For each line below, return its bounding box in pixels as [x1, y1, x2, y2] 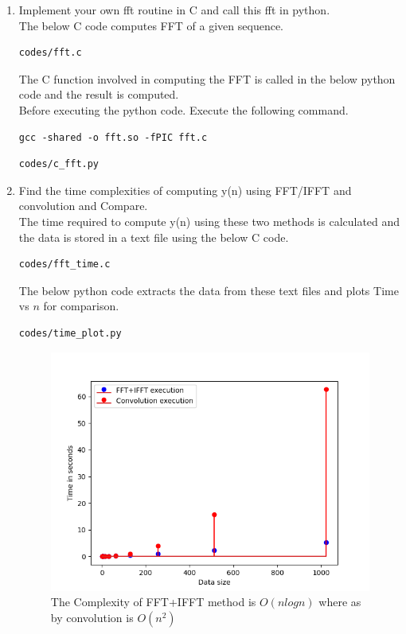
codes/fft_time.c [18, 259, 111, 270]
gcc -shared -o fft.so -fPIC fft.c [18, 131, 208, 143]
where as [318, 593, 361, 610]
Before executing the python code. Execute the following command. [18, 101, 349, 118]
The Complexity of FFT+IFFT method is [50, 593, 256, 610]
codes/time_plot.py [18, 327, 122, 339]
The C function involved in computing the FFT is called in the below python [18, 70, 396, 87]
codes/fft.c [18, 47, 82, 59]
